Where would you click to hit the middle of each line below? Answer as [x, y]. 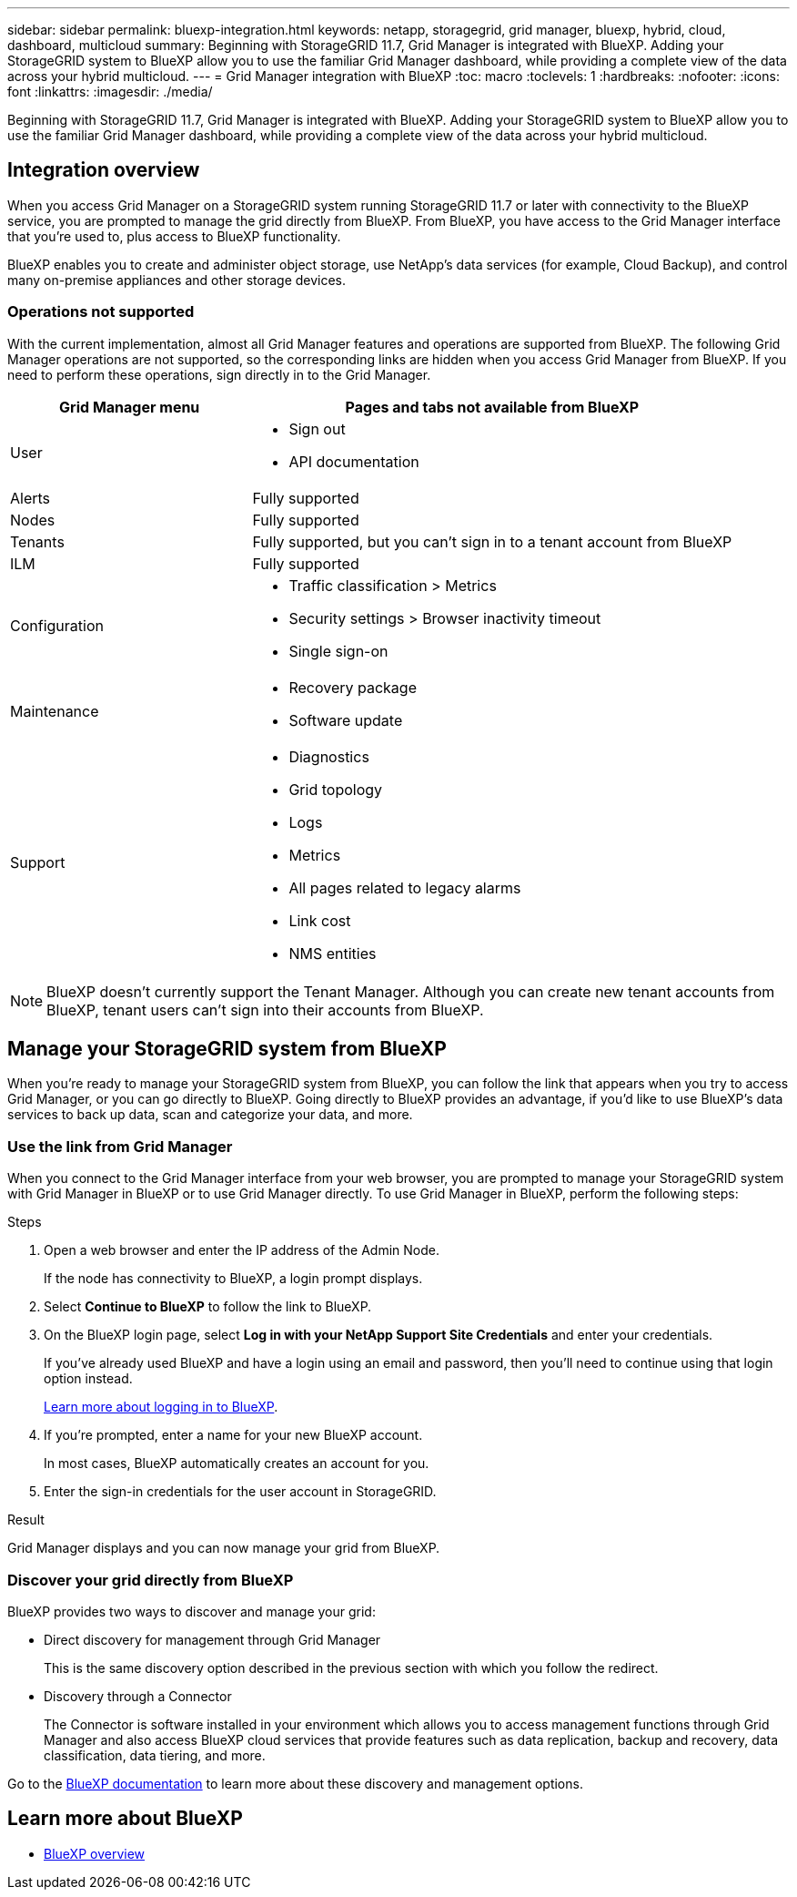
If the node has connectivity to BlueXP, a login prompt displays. [233, 1279]
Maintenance [55, 711]
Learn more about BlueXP [125, 1819]
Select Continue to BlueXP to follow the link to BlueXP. [208, 1307]
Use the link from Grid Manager [120, 1146]
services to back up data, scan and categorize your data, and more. [210, 1115]
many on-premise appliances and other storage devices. [177, 280]
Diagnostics [329, 756]
